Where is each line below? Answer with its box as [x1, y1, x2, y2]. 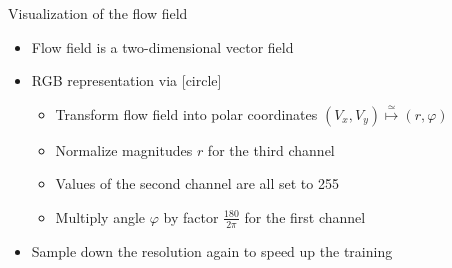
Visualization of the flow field [8, 3, 188, 23]
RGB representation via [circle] [31, 70, 222, 91]
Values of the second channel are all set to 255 [55, 173, 339, 194]
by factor [163, 206, 219, 227]
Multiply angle [55, 206, 146, 227]
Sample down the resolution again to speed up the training [31, 240, 393, 261]
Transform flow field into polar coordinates [55, 103, 318, 124]
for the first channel [244, 206, 366, 227]
